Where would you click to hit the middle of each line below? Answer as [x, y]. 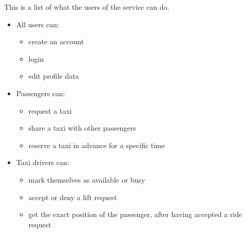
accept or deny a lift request [73, 197]
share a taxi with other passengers [82, 128]
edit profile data [54, 76]
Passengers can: [41, 93]
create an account [56, 41]
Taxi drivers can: [43, 162]
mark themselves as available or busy [87, 179]
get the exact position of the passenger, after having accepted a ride [135, 214]
